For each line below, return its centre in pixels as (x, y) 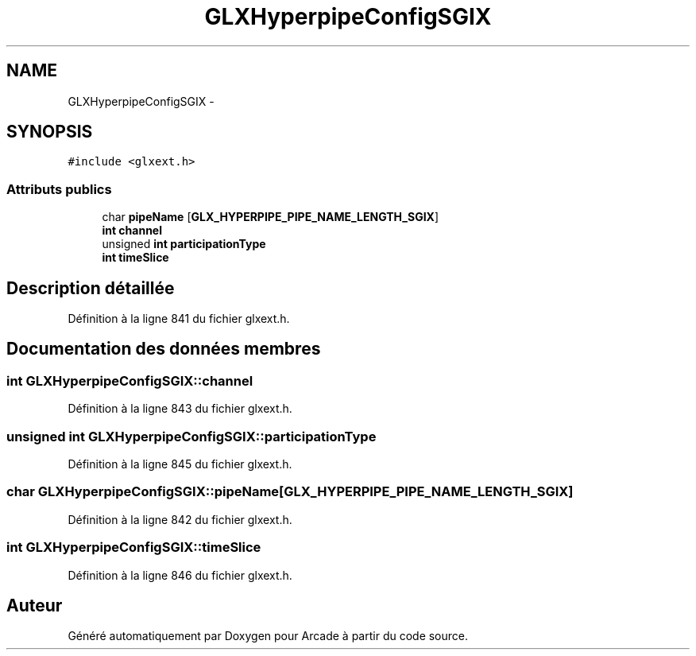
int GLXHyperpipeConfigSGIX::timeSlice (134, 547)
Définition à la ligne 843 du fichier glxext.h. (180, 409)
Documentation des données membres (164, 349)
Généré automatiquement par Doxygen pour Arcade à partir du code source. (268, 636)
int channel (132, 231)
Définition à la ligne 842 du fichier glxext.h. (180, 519)
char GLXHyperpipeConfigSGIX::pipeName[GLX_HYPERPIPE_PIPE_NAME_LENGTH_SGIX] (290, 492)
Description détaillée (91, 288)
